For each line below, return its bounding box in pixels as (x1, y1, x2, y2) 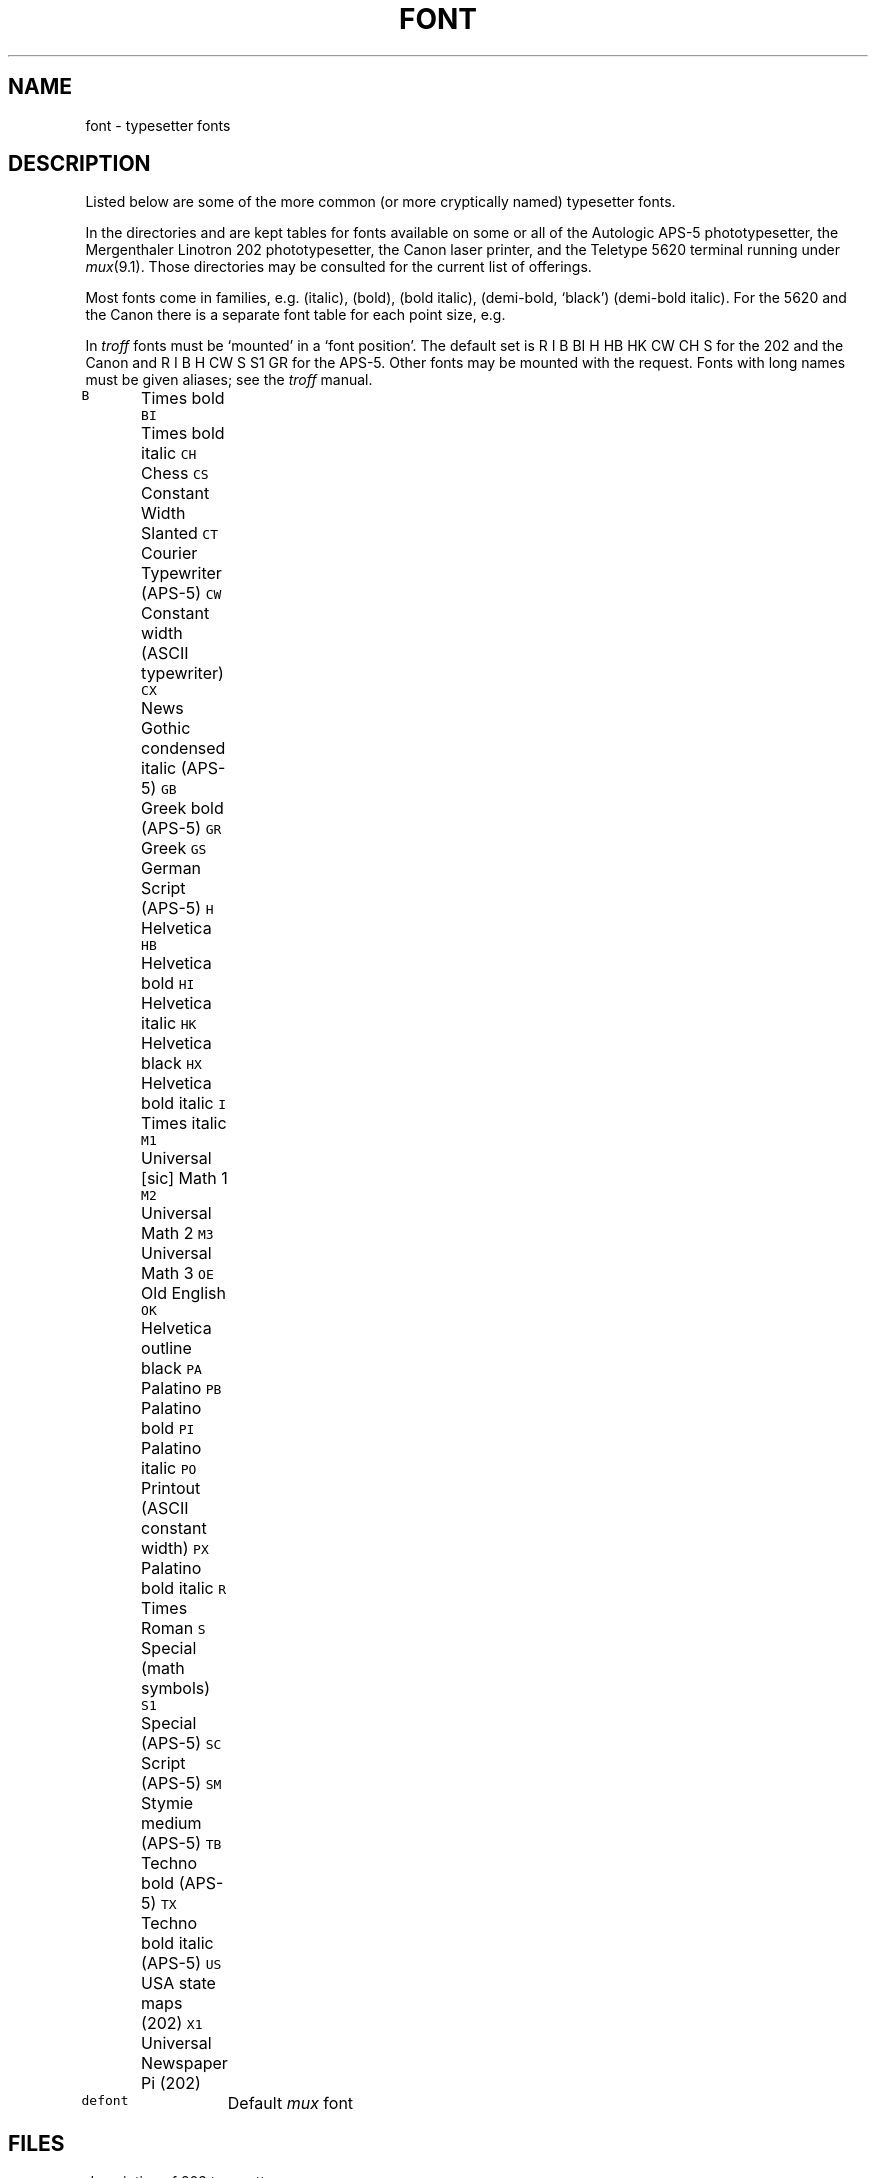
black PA (141, 1358, 202, 1379)
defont (81, 2093, 129, 2109)
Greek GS (141, 838, 207, 859)
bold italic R (141, 1578, 227, 1599)
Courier (141, 543, 198, 564)
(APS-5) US (141, 1953, 222, 1974)
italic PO (141, 1458, 197, 1479)
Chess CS (141, 463, 209, 484)
